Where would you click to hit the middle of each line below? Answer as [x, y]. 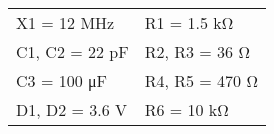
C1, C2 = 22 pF [72, 51]
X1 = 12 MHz [65, 22]
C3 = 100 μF [62, 80]
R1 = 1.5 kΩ [189, 22]
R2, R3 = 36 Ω [197, 51]
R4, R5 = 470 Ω [201, 80]
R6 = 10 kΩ [186, 109]
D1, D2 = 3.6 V [72, 109]
